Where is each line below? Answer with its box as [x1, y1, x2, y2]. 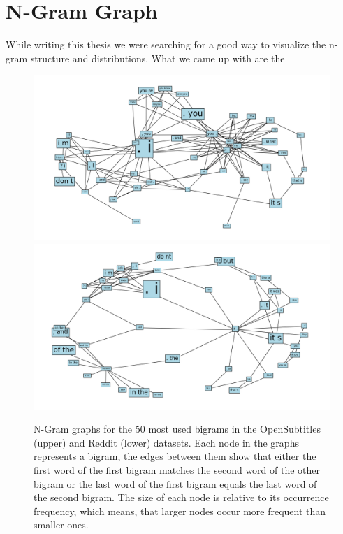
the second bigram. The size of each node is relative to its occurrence [34, 490, 329, 505]
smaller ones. [34, 517, 89, 532]
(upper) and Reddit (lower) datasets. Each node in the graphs [34, 435, 299, 449]
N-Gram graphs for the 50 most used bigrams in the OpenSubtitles [34, 421, 321, 436]
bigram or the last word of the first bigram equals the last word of [34, 476, 317, 491]
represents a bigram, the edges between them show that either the [34, 449, 316, 463]
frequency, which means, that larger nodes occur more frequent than [34, 503, 326, 518]
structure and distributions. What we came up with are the [30, 50, 285, 65]
